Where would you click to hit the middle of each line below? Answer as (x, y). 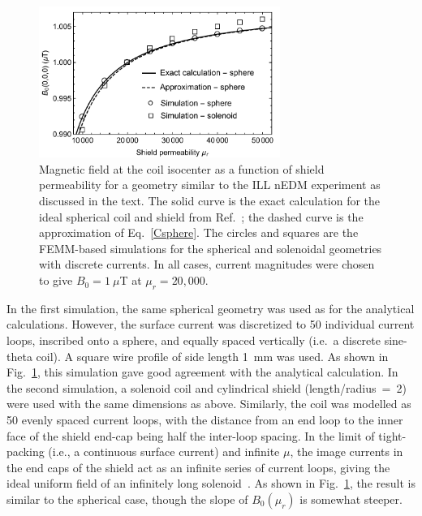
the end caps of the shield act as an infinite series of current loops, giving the (198, 467)
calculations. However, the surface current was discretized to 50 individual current (211, 324)
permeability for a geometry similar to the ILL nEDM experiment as (210, 185)
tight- (392, 435)
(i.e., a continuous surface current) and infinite (164, 451)
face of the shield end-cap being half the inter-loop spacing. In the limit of (191, 435)
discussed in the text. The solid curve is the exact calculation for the (210, 201)
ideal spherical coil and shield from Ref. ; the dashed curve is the (201, 216)
